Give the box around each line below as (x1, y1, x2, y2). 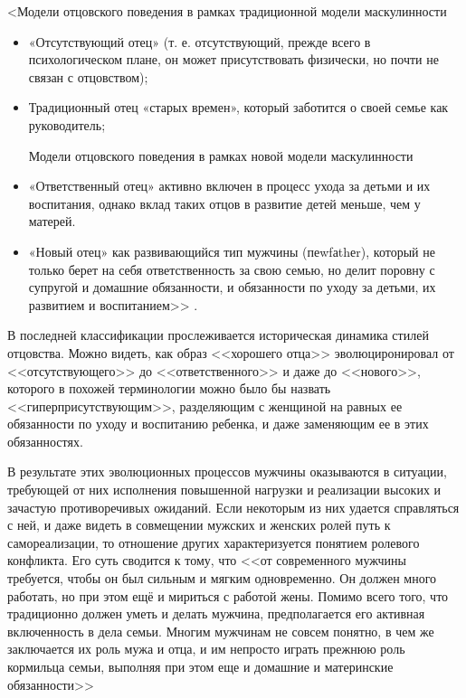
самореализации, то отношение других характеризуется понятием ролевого (7, 533, 420, 552)
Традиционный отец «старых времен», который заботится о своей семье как (28, 98, 449, 117)
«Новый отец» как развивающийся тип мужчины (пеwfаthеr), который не (28, 241, 435, 260)
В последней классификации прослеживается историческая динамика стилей (7, 325, 429, 344)
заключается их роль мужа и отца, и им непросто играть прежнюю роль (7, 639, 405, 658)
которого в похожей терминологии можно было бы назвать (7, 379, 331, 398)
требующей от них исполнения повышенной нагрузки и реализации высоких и (7, 480, 442, 499)
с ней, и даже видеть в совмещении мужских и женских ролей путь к (7, 515, 391, 534)
